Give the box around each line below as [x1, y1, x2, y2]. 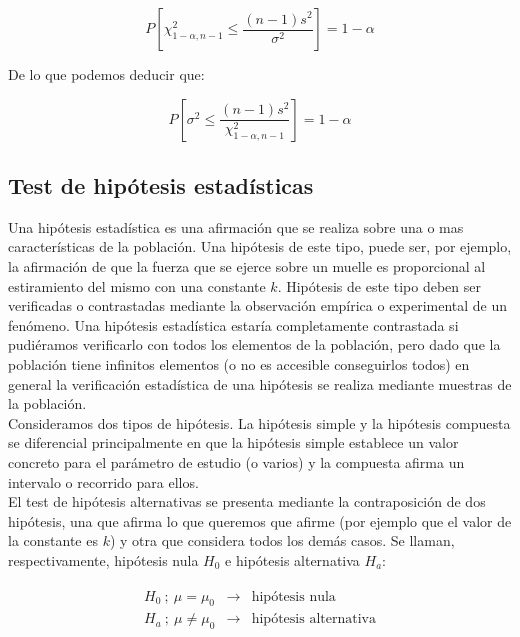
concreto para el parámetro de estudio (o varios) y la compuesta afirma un [8, 451, 465, 472]
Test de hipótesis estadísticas [8, 169, 314, 200]
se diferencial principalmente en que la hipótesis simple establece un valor [8, 432, 459, 453]
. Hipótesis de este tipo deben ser [277, 275, 481, 296]
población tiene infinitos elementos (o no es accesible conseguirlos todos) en [8, 353, 470, 374]
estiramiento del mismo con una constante [8, 275, 266, 296]
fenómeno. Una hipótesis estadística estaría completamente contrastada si [8, 314, 459, 335]
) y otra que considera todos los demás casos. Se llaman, [109, 530, 455, 551]
